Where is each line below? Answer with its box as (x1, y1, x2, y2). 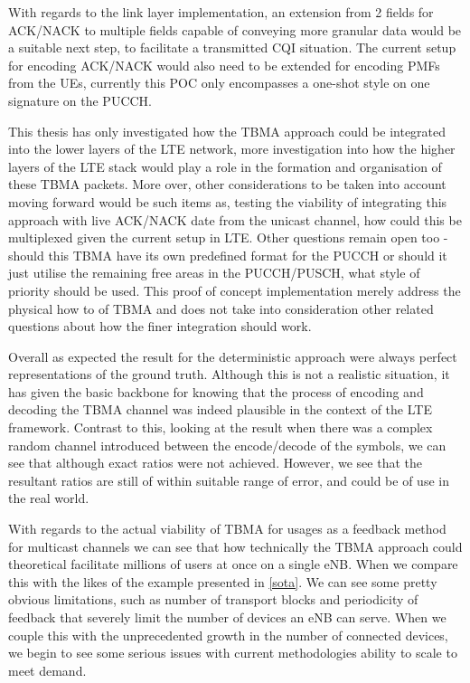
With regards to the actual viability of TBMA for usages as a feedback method (8, 519, 446, 538)
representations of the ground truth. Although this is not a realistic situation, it (8, 365, 450, 384)
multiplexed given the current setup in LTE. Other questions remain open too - (8, 228, 448, 247)
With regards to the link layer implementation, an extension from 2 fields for (8, 3, 434, 21)
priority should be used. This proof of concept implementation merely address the (8, 280, 461, 299)
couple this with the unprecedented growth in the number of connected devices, (8, 625, 448, 644)
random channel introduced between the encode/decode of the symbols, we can (8, 435, 446, 454)
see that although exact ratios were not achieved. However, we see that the (8, 453, 422, 472)
